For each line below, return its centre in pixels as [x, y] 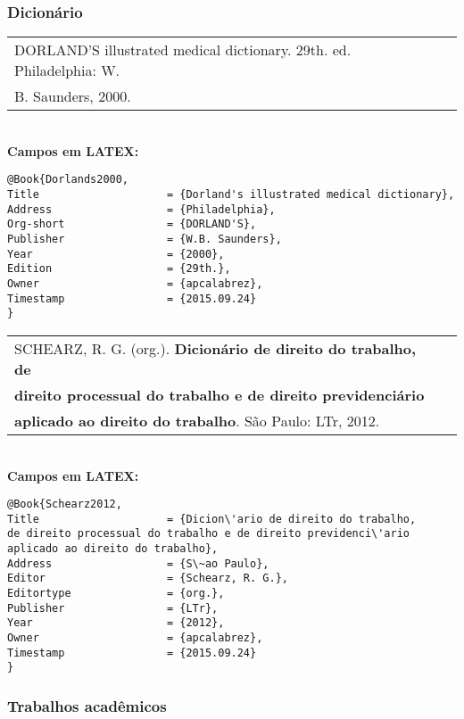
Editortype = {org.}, [116, 594]
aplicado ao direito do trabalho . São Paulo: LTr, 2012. [197, 420]
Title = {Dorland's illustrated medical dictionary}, [231, 195]
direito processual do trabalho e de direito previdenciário [220, 394]
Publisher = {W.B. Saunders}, [145, 240]
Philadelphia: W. [67, 70]
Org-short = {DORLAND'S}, [132, 224]
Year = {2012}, [116, 623]
